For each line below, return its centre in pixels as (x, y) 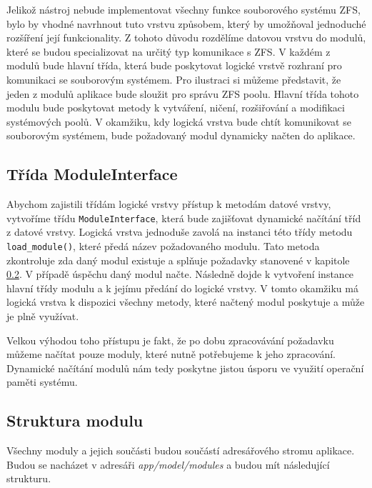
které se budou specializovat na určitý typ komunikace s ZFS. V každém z (169, 51)
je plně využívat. (43, 316)
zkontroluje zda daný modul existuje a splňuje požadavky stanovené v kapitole (178, 260)
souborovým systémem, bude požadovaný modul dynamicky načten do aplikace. (181, 135)
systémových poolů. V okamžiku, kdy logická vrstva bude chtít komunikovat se (179, 121)
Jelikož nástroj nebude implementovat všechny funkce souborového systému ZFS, (184, 9)
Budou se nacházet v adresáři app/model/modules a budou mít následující (168, 464)
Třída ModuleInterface (92, 174)
